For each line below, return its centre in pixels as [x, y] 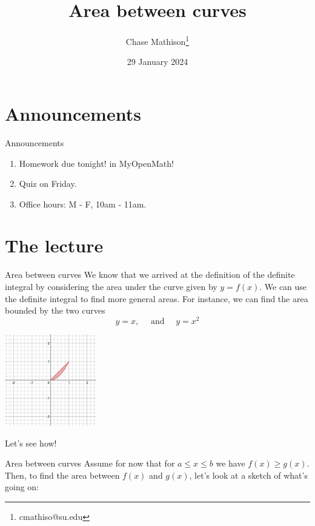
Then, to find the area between [62, 475]
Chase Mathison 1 [157, 40]
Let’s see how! [31, 443]
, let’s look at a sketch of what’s [248, 475]
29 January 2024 [157, 62]
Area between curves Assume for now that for [90, 463]
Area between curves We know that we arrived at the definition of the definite [150, 275]
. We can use [283, 286]
